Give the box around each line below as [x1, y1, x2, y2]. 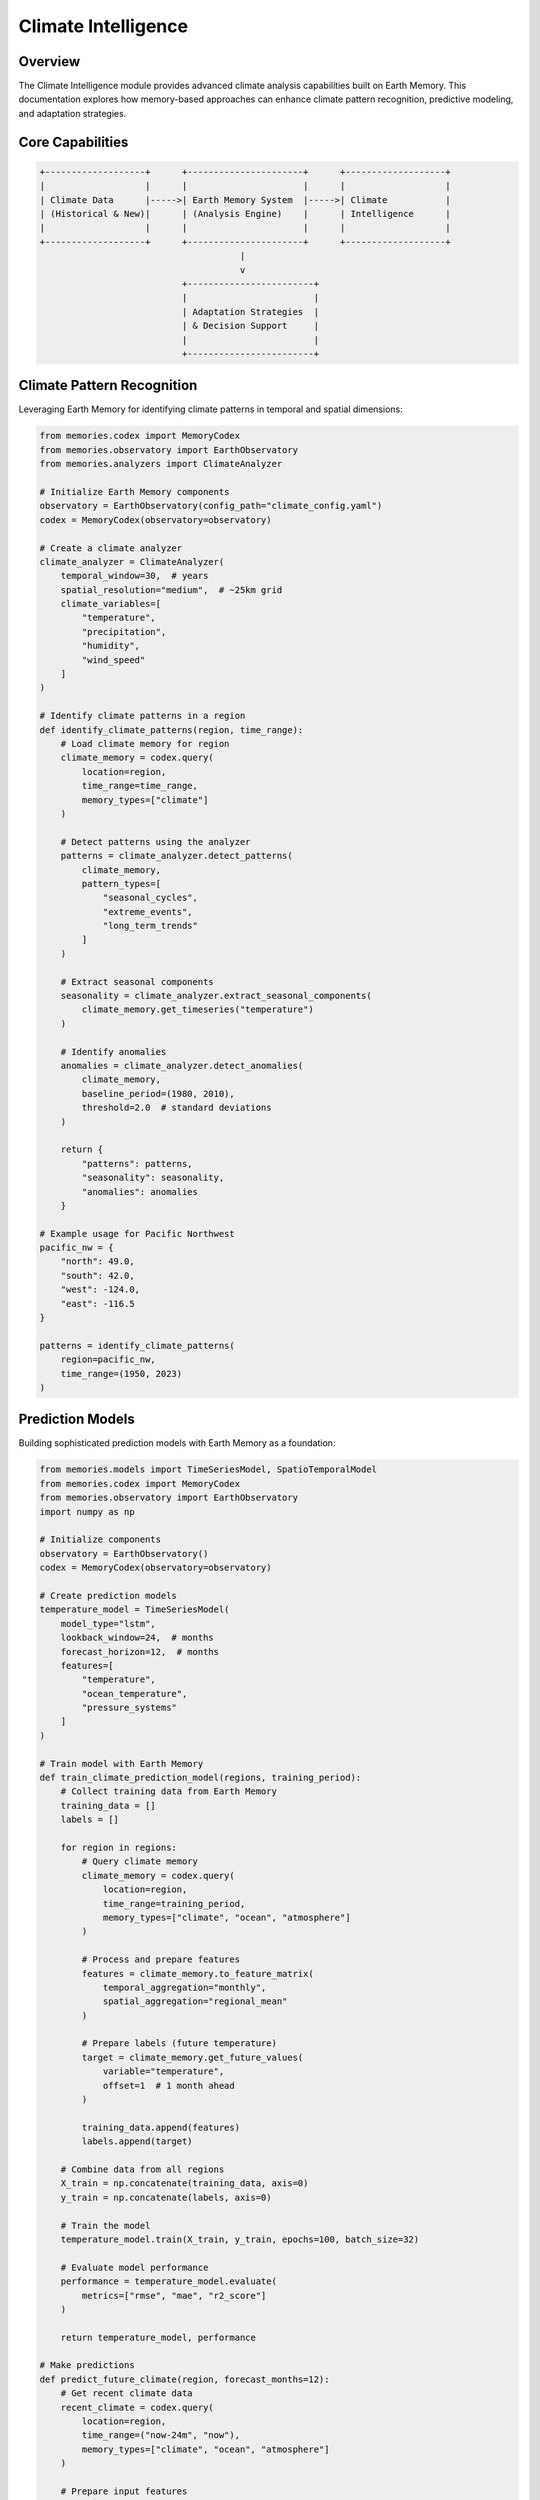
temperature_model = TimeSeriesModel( [39, 1604, 230, 1615]
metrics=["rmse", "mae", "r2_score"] [81, 2290, 267, 2301]
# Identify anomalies [60, 1046, 167, 1057]
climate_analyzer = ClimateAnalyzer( [39, 556, 225, 567]
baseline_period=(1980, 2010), [81, 1088, 235, 1099]
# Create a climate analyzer [39, 542, 183, 554]
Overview [18, 53, 81, 70]
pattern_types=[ [81, 878, 162, 889]
